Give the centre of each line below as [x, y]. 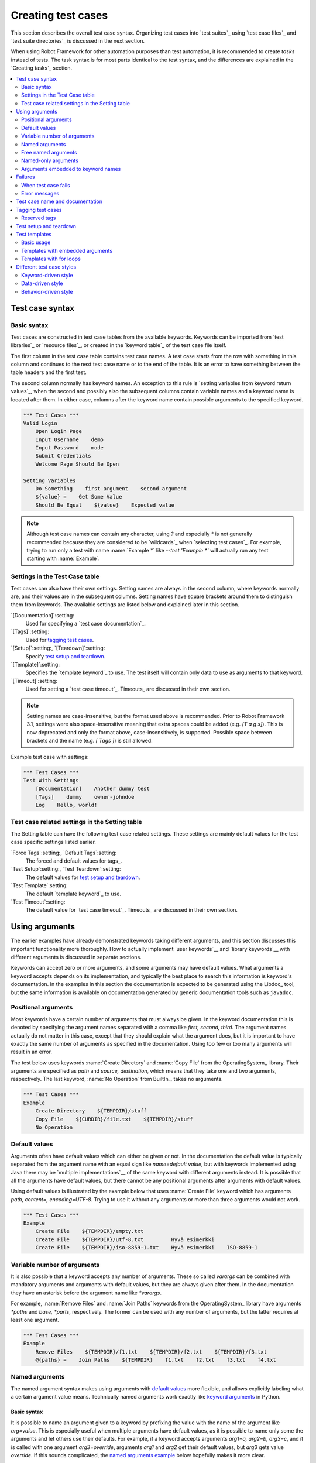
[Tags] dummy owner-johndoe [85, 797]
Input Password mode [69, 448]
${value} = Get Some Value [79, 497]
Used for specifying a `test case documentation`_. [85, 624]
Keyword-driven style [47, 275]
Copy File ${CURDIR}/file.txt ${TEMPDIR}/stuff [114, 1119]
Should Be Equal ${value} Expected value [105, 505]
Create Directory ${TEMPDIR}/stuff [91, 1111]
